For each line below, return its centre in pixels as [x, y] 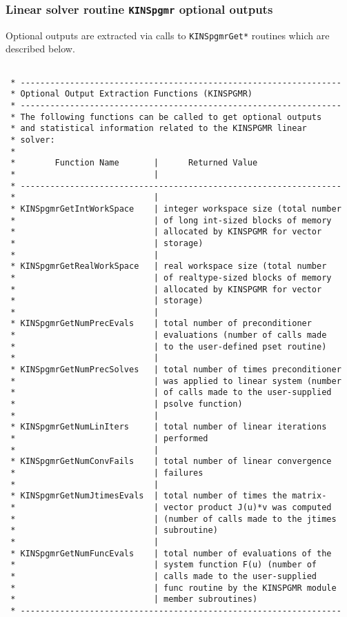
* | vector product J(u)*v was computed [171, 507]
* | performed [109, 439]
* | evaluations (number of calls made [169, 335]
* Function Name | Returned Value [134, 163]
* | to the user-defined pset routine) [169, 346]
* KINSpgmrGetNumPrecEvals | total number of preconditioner [161, 324]
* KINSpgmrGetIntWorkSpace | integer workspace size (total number [176, 209]
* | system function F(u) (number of [164, 565]
